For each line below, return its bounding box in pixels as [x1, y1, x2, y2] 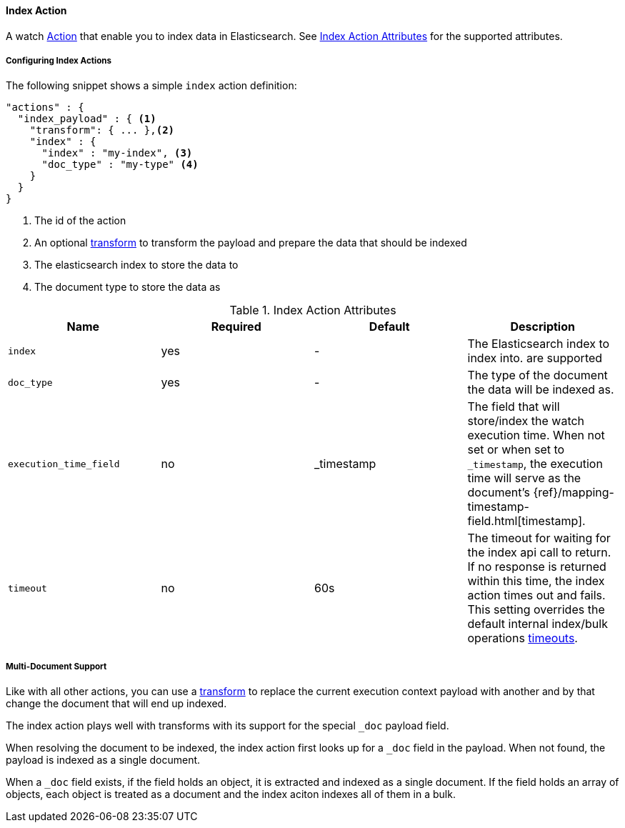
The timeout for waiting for [467, 531, 611, 546]
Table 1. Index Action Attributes [229, 303, 396, 318]
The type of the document [467, 368, 608, 383]
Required [211, 319, 261, 334]
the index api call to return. [467, 545, 611, 560]
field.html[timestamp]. [467, 514, 586, 529]
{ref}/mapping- [533, 485, 614, 500]
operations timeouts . [467, 631, 578, 646]
